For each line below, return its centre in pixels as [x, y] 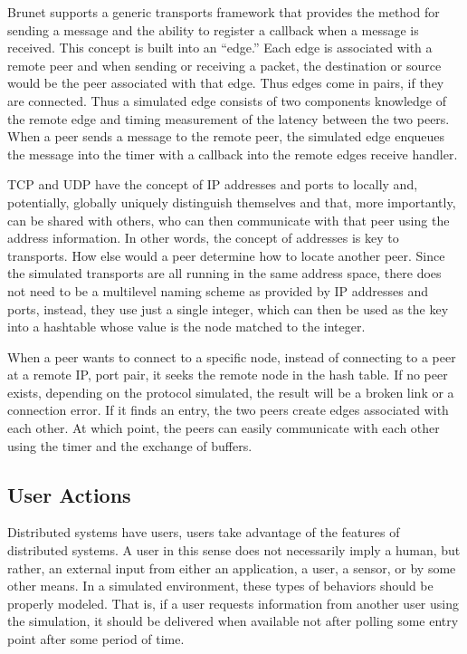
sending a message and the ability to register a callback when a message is [213, 29]
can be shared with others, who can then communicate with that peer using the [229, 220]
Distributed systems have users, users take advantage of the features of [204, 532]
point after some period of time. [96, 639]
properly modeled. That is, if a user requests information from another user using [233, 603]
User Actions [69, 494]
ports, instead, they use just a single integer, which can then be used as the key [228, 308]
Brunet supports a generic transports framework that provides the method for [224, 12]
